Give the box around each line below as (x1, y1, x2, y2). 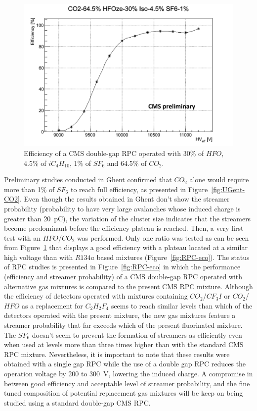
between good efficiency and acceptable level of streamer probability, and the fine (4, 378, 250, 388)
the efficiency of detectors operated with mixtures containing (4, 291, 188, 301)
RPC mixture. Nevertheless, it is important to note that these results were (4, 349, 230, 359)
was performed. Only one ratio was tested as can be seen (77, 232, 249, 243)
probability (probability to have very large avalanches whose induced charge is (4, 203, 241, 213)
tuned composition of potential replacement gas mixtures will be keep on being (4, 388, 243, 398)
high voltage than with (4, 252, 73, 262)
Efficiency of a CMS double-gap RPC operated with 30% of (24, 148, 204, 158)
